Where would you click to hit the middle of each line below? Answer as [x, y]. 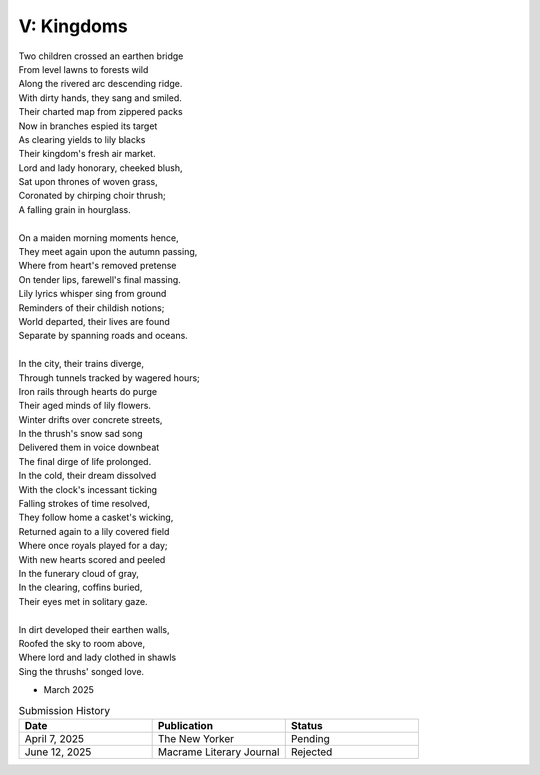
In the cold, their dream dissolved [87, 476]
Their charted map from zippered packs [101, 112]
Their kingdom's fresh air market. [87, 154]
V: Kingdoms [73, 26]
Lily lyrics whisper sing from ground [92, 294]
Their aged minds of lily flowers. [85, 406]
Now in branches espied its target [88, 126]
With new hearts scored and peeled [92, 559]
